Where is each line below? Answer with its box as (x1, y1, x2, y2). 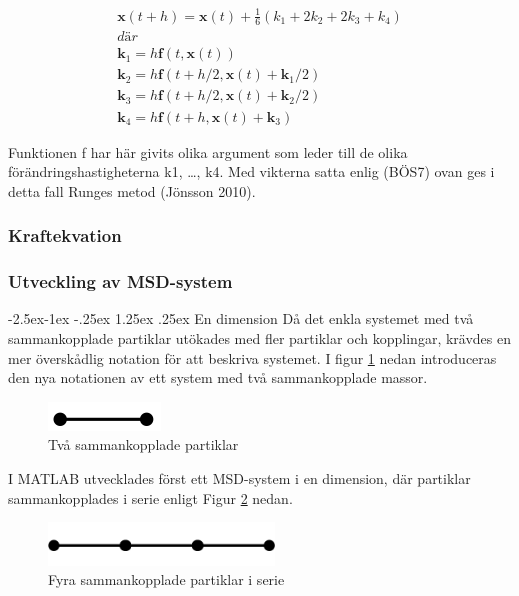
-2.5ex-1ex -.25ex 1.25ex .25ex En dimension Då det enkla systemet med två (8, 308, 474, 329)
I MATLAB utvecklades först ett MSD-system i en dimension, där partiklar (8, 468, 471, 489)
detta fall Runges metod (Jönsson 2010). (8, 180, 256, 201)
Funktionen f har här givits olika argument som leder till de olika (8, 141, 408, 162)
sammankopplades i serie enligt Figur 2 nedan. (8, 487, 293, 508)
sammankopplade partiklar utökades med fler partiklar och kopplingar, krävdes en (8, 327, 512, 348)
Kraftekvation (8, 223, 122, 248)
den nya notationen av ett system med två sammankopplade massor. (8, 367, 428, 388)
